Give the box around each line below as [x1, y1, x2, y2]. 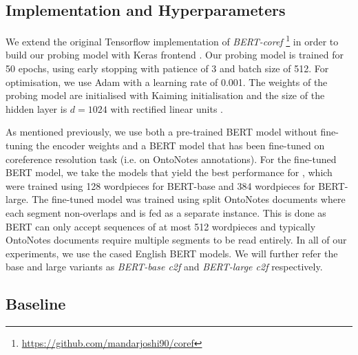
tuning [6, 138, 33, 153]
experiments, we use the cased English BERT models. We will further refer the [6, 246, 338, 260]
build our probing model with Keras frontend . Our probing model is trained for [6, 47, 344, 62]
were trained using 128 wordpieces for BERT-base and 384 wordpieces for [6, 178, 315, 193]
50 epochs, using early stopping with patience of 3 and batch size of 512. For [6, 61, 329, 76]
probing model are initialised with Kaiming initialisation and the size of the [6, 88, 325, 103]
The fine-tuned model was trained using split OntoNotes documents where [32, 192, 346, 206]
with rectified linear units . [110, 101, 223, 116]
